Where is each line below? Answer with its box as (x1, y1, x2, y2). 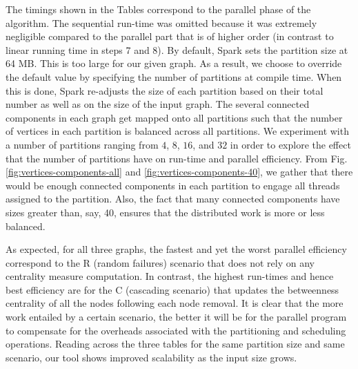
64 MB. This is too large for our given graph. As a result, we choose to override (6, 56, 342, 70)
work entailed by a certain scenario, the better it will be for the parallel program (6, 310, 347, 324)
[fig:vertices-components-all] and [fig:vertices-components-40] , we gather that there (6, 164, 353, 179)
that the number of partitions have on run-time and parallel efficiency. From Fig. (6, 151, 348, 165)
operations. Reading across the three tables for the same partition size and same (6, 337, 345, 351)
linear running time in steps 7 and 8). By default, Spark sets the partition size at (6, 42, 348, 57)
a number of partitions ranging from (6, 137, 159, 151)
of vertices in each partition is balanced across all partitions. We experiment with (6, 124, 349, 138)
